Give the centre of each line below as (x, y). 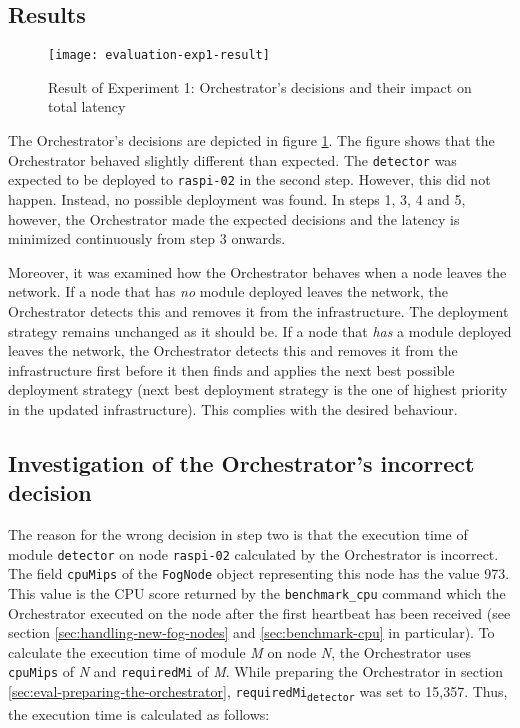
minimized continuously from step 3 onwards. (147, 238)
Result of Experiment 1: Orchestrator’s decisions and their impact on (260, 86)
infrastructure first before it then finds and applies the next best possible (231, 369)
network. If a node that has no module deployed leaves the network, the (228, 291)
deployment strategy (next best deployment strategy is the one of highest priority (258, 389)
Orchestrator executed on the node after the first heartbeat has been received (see (259, 612)
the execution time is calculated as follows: (139, 713)
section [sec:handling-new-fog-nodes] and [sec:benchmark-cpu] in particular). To (251, 632)
